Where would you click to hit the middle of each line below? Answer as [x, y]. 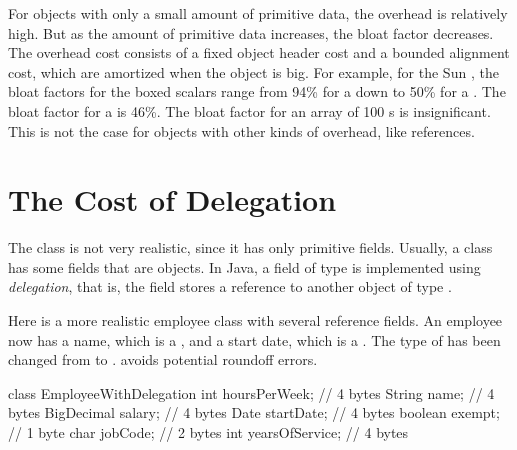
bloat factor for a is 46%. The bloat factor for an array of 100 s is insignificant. [249, 110]
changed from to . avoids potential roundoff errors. [163, 359]
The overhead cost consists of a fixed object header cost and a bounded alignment [259, 52]
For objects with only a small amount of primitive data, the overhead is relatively [258, 13]
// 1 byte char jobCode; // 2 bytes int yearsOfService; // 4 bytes [208, 432]
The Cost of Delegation [172, 199]
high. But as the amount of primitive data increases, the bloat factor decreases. [251, 32]
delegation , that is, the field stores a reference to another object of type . [230, 286]
